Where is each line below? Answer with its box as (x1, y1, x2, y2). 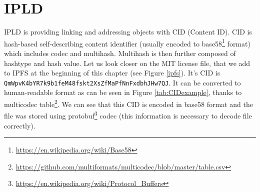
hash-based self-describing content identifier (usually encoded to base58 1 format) (4, 36, 250, 48)
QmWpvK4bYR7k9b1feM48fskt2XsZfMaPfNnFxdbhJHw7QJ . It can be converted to (4, 77, 241, 87)
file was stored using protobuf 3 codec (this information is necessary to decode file (4, 109, 252, 120)
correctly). (4, 120, 35, 130)
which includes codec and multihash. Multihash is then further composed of (4, 47, 236, 58)
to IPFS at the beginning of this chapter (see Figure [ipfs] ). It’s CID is (4, 67, 220, 78)
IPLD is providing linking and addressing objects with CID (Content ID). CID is (4, 26, 252, 37)
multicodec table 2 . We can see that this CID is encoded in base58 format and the (4, 97, 253, 109)
